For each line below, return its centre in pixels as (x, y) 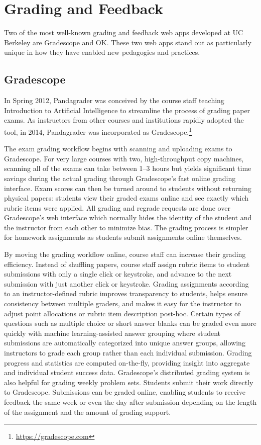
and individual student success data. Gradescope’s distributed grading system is (127, 372)
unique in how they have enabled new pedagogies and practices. (102, 52)
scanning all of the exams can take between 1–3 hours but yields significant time (128, 168)
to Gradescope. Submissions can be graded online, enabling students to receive (125, 392)
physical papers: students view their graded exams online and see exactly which (126, 198)
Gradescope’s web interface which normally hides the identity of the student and (128, 217)
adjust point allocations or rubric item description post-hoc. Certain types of (122, 313)
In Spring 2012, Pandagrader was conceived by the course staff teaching (114, 100)
